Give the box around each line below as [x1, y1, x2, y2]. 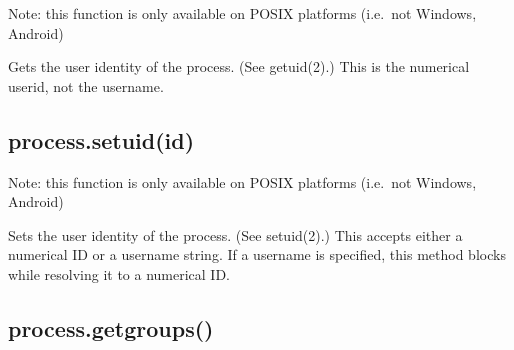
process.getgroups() [8, 312, 214, 343]
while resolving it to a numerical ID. [8, 263, 231, 284]
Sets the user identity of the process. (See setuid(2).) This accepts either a [8, 224, 463, 245]
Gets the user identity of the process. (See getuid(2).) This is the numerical [8, 56, 470, 77]
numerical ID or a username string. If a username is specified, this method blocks [8, 244, 506, 265]
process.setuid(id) [8, 124, 195, 155]
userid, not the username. [8, 75, 164, 96]
